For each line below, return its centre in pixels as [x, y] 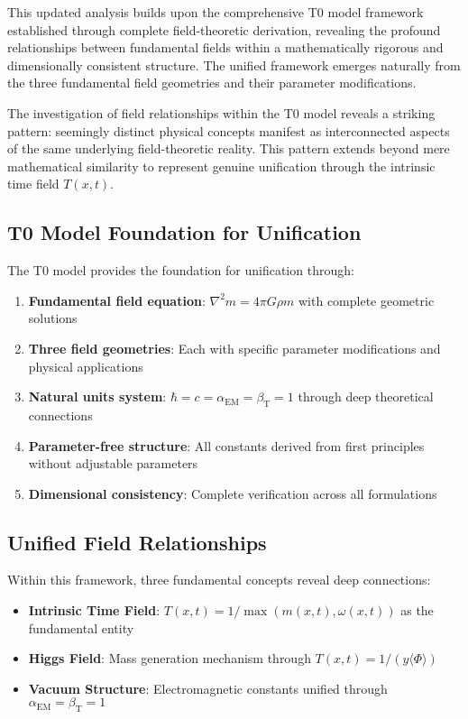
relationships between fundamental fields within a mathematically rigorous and [225, 47]
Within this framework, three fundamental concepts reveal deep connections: [219, 580]
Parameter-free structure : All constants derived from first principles [226, 445]
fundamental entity [81, 627]
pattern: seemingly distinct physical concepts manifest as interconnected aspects [229, 130]
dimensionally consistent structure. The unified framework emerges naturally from [234, 65]
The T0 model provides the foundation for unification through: [181, 270]
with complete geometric [367, 300]
